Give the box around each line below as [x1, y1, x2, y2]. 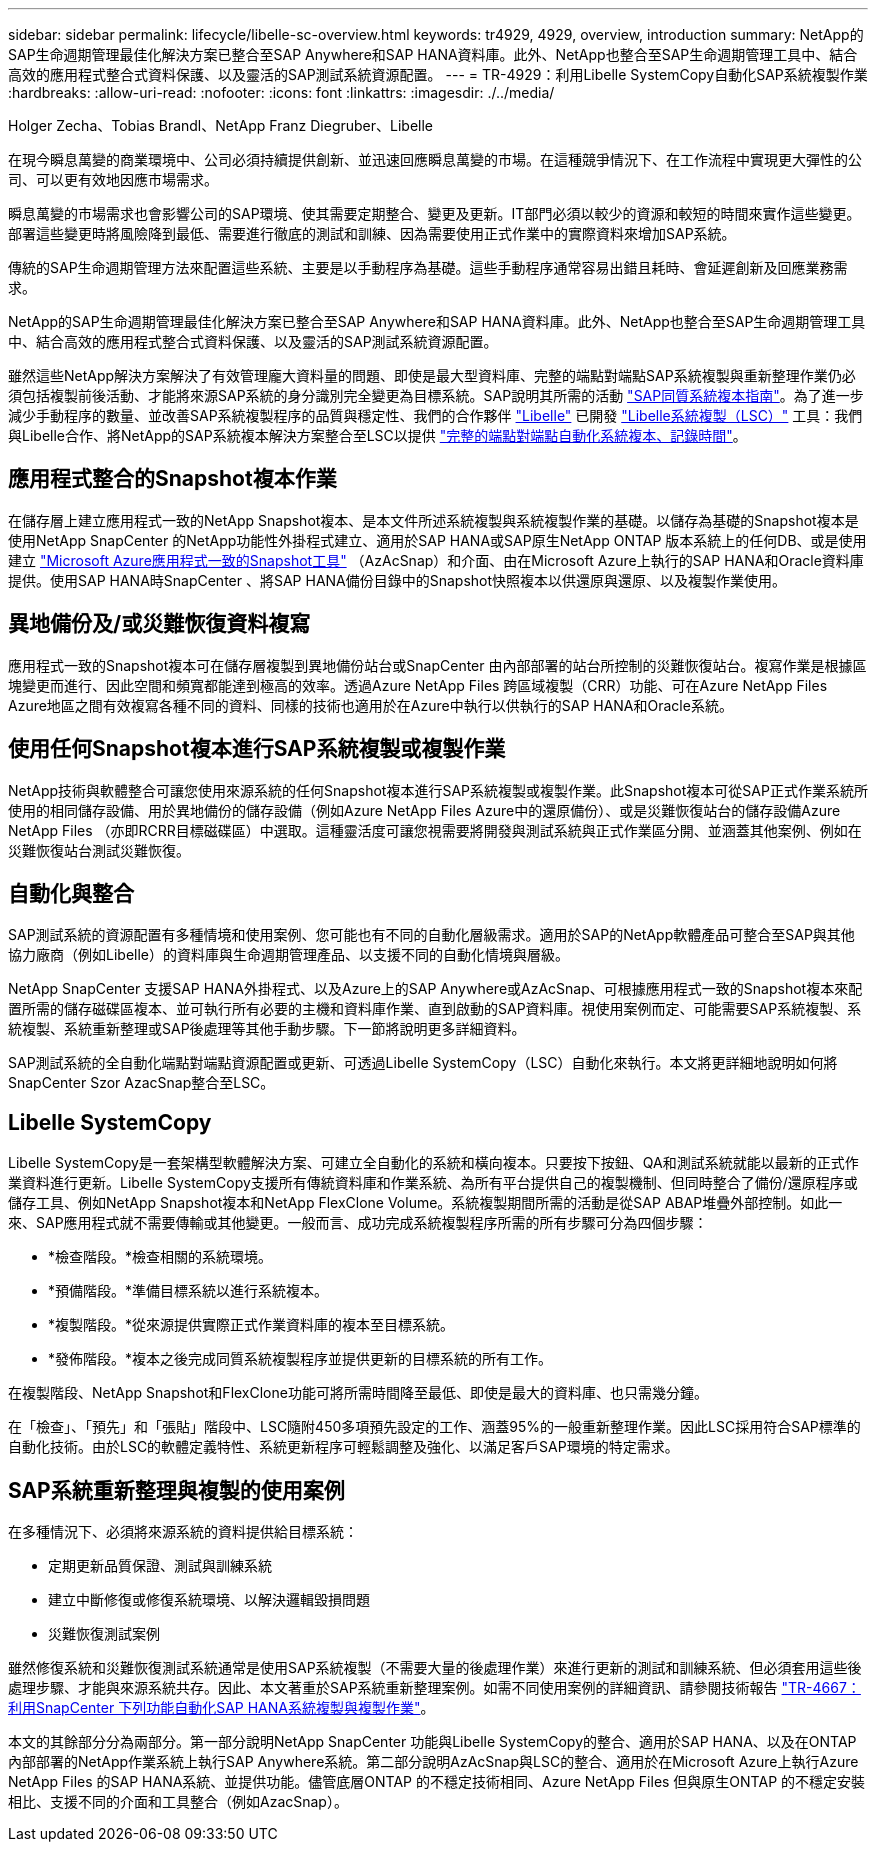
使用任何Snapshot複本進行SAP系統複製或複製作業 [8, 736, 506, 762]
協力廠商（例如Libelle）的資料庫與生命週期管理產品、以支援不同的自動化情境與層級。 [8, 946, 569, 964]
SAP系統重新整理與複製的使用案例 [8, 1477, 345, 1503]
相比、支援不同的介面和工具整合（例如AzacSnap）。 [8, 1793, 348, 1811]
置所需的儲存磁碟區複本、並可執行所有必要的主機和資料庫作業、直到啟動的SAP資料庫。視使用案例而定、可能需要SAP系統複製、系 [8, 1000, 862, 1018]
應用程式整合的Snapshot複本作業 [8, 466, 337, 492]
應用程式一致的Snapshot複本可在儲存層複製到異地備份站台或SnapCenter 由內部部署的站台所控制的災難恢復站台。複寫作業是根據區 [8, 656, 867, 674]
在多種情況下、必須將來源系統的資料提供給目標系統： [8, 1523, 358, 1541]
